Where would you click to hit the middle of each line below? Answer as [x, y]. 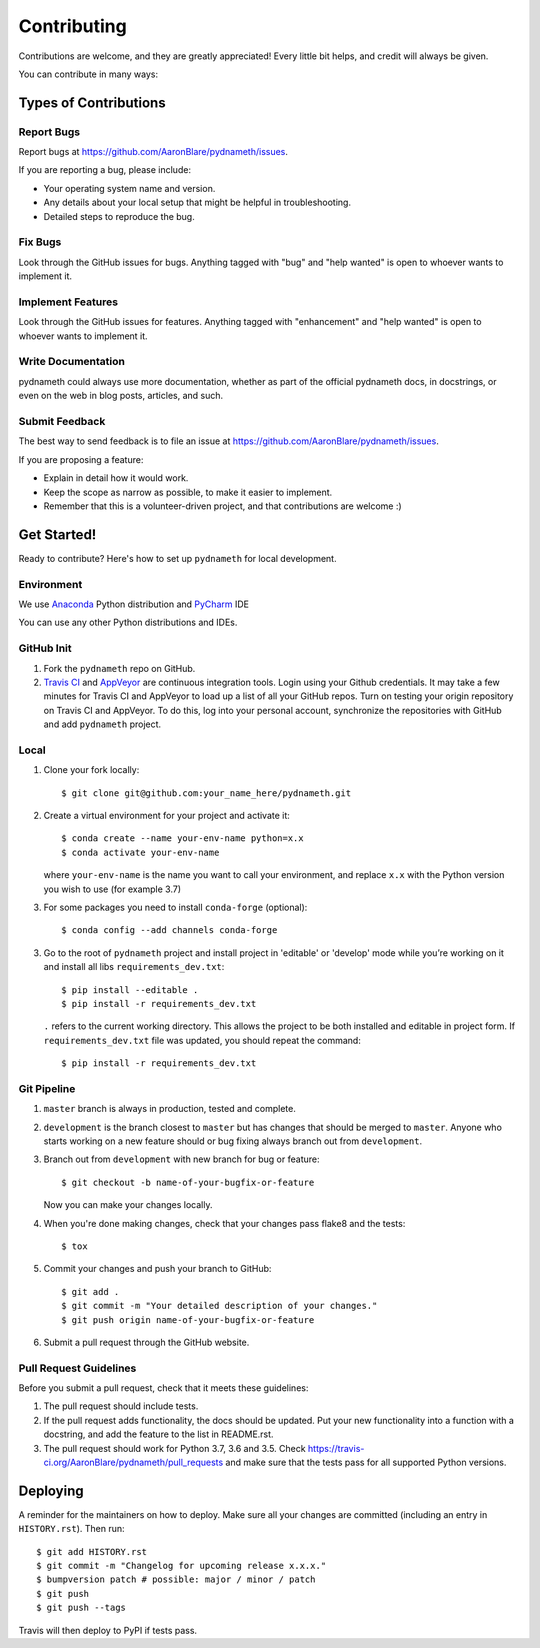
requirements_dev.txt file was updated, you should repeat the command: [202, 1040]
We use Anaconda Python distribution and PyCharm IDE [134, 604]
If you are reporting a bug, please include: [105, 170]
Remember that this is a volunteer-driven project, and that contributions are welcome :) [222, 506]
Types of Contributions [92, 102]
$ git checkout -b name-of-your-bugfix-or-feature [188, 1182]
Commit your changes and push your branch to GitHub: [157, 1269]
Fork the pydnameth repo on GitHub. [119, 668]
